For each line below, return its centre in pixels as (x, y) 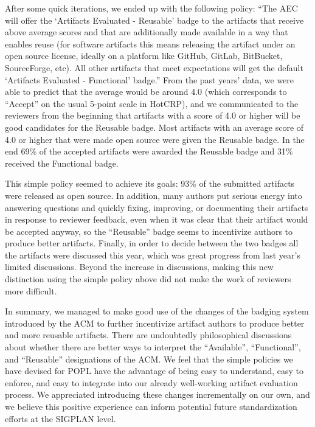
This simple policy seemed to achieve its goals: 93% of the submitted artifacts (150, 183)
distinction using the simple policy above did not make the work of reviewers (148, 279)
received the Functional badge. (62, 163)
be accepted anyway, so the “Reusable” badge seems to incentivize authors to (149, 231)
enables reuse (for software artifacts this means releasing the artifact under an (150, 43)
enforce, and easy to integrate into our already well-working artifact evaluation (151, 382)
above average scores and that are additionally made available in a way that (147, 32)
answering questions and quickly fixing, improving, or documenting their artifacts (157, 207)
